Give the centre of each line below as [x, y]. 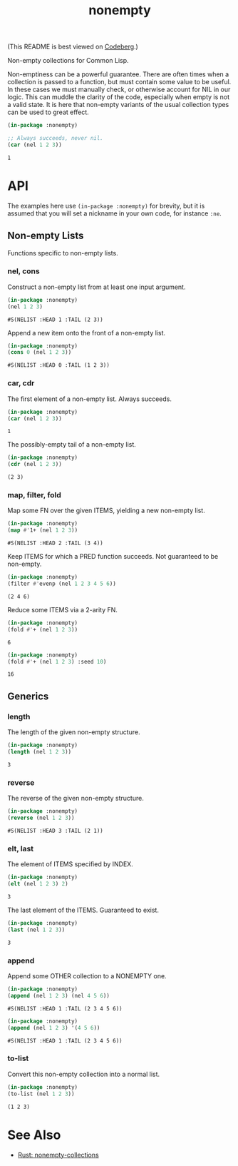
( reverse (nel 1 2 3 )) [41, 818]
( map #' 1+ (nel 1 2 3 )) [43, 530]
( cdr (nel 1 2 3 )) [35, 465]
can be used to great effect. [48, 112]
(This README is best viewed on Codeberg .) [73, 47]
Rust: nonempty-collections [58, 1155]
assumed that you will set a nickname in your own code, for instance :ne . [115, 213]
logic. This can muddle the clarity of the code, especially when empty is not [119, 97]
